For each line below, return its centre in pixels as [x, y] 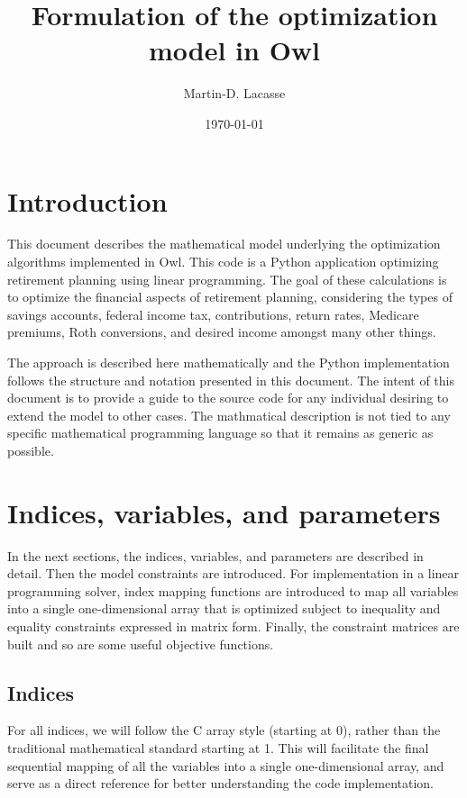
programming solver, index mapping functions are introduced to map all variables [233, 590]
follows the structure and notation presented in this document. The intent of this [231, 380]
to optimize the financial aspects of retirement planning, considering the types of [230, 297]
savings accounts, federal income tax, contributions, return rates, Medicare [213, 314]
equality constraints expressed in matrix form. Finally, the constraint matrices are [233, 626]
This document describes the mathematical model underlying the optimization [224, 244]
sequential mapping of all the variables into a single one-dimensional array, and [226, 765]
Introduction [87, 200]
